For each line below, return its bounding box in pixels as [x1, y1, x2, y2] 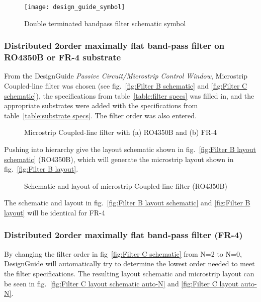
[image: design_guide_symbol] [24, 4, 125, 11]
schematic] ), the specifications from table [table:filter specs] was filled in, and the [4, 90, 254, 101]
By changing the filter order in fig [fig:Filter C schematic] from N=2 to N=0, [4, 248, 242, 259]
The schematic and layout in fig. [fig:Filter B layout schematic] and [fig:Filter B [4, 197, 250, 208]
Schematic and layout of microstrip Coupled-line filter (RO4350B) [24, 180, 227, 191]
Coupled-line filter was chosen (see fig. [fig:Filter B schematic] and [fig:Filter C [4, 80, 247, 91]
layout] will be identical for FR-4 [4, 207, 105, 217]
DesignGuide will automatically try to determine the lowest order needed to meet [4, 258, 255, 269]
